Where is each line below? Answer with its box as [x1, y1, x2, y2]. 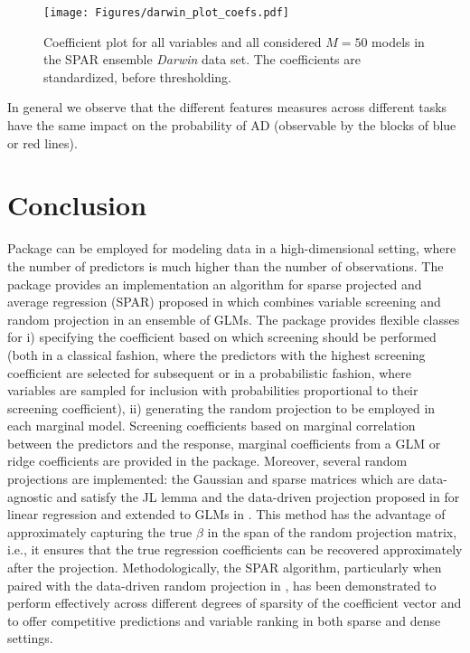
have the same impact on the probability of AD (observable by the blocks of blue [7, 116, 456, 135]
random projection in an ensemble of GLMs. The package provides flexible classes [7, 309, 460, 328]
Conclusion [7, 186, 147, 223]
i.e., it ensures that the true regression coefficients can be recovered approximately [7, 540, 463, 559]
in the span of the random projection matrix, [207, 522, 457, 541]
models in [371, 32, 425, 51]
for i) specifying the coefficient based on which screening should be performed [7, 327, 437, 346]
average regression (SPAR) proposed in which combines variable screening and [7, 292, 441, 311]
